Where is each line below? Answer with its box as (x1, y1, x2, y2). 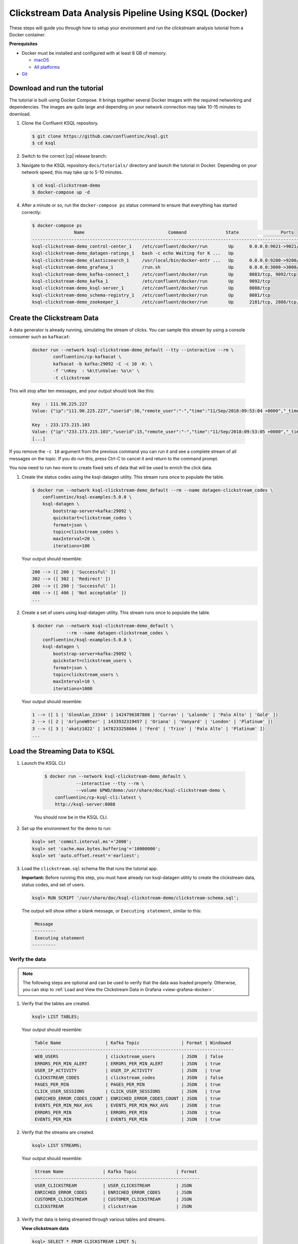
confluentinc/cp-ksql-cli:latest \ (55, 794, 142, 800)
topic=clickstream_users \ (53, 672, 119, 677)
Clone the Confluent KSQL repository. (21, 120, 99, 126)
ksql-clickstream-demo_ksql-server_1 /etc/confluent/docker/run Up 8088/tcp (32, 285, 271, 291)
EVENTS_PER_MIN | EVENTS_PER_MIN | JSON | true (35, 1116, 221, 1122)
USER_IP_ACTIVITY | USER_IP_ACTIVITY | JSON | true (35, 1068, 221, 1073)
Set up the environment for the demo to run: (21, 826, 112, 831)
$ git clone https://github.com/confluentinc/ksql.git (32, 133, 168, 139)
